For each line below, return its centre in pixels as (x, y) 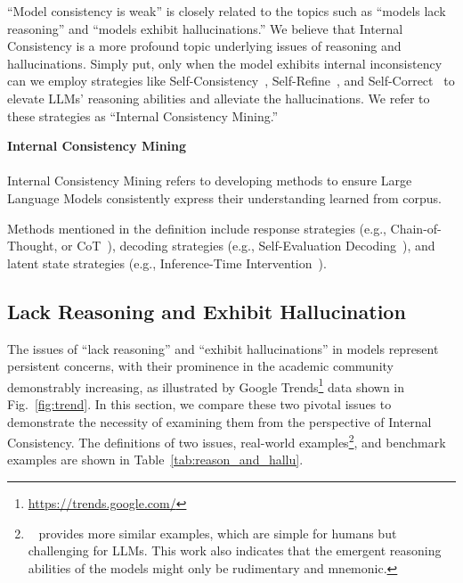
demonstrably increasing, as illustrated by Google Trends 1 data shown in (206, 385)
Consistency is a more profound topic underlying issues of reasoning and (204, 46)
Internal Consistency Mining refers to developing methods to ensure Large (210, 181)
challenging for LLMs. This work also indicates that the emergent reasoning (235, 550)
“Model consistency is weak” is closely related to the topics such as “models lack (227, 11)
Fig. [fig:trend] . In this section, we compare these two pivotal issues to (199, 403)
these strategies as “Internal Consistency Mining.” (143, 115)
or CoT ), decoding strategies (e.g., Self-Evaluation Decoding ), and (248, 246)
